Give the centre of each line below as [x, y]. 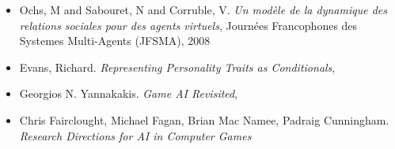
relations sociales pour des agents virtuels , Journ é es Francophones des [188, 25]
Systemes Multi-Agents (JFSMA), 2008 [115, 41]
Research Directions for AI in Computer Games [135, 135]
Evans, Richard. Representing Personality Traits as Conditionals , [177, 67]
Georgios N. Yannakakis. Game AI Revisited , [129, 93]
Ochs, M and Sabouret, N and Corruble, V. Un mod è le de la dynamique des [203, 9]
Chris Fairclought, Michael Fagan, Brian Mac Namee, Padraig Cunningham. [204, 119]
